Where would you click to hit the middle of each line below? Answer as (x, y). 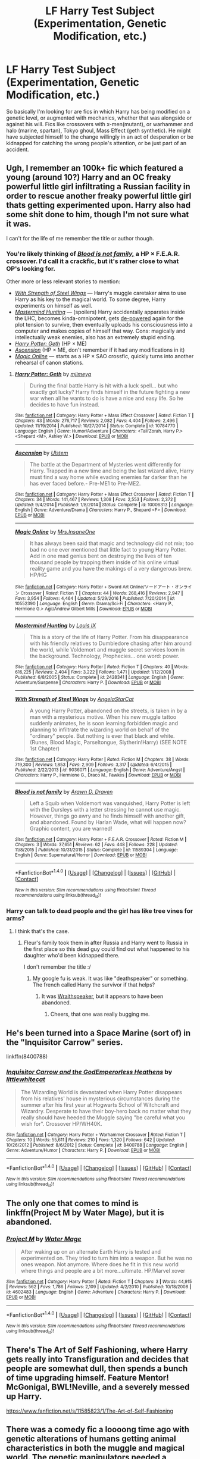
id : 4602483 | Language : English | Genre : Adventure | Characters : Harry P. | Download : (96, 1292)
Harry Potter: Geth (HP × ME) (51, 344)
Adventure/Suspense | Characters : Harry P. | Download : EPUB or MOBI (88, 682)
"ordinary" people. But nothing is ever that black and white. (102, 736)
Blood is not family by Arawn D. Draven (64, 792)
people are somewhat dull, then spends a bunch (97, 1369)
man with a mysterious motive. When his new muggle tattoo (103, 717)
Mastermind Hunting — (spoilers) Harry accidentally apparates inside (100, 312)
